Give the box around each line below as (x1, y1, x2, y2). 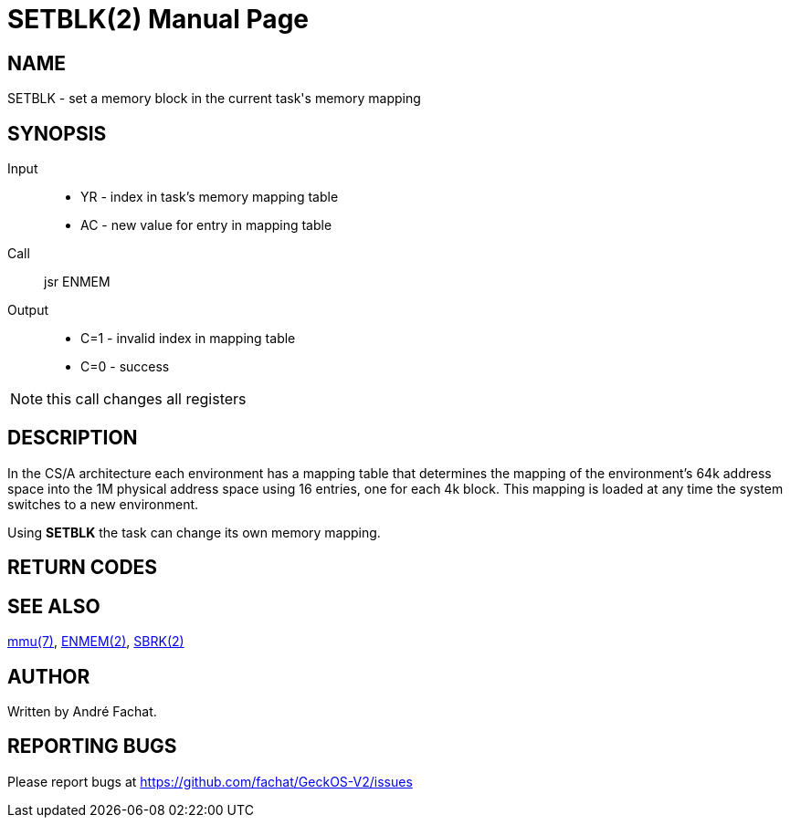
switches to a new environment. (7, 496, 199, 512)
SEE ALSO (7, 594, 100, 618)
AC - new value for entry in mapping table (80, 217, 332, 234)
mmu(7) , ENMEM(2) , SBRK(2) (7, 633, 184, 650)
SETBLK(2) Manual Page (7, 4, 309, 35)
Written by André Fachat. (7, 703, 157, 719)
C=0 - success (80, 359, 170, 375)
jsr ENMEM (44, 274, 111, 290)
